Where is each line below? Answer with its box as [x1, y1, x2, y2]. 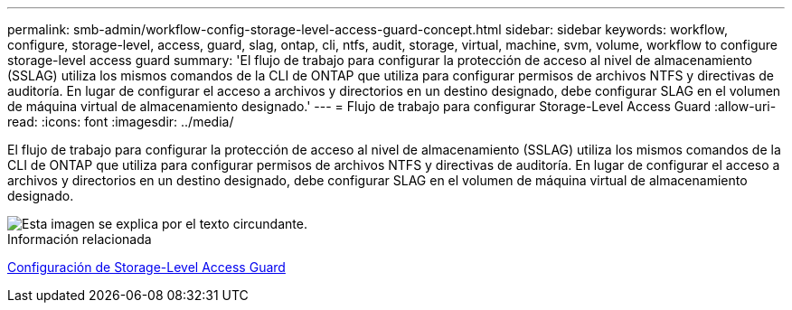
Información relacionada [7, 231, 152, 247]
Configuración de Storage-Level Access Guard [7, 259, 286, 275]
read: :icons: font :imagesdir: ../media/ [7, 114, 234, 129]
